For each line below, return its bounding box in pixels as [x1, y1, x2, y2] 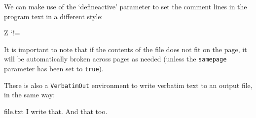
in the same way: [4, 89, 55, 100]
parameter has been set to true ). [4, 63, 104, 74]
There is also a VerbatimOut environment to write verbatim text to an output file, [4, 80, 253, 90]
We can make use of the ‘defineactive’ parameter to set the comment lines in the [4, 1, 247, 11]
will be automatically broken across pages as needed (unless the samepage [4, 54, 227, 64]
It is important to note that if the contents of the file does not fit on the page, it [4, 44, 247, 54]
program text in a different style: [4, 11, 103, 21]
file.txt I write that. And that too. [4, 106, 108, 116]
